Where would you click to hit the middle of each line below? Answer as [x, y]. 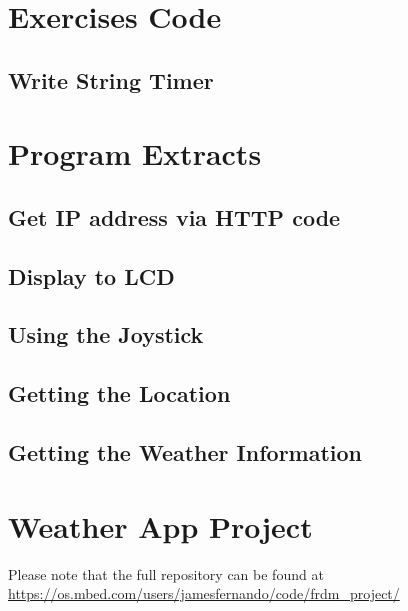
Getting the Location [119, 393]
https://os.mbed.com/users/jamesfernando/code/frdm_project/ [204, 593]
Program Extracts [135, 153]
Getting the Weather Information [185, 452]
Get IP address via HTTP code [174, 216]
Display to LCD [91, 275]
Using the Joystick [106, 334]
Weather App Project [160, 525]
